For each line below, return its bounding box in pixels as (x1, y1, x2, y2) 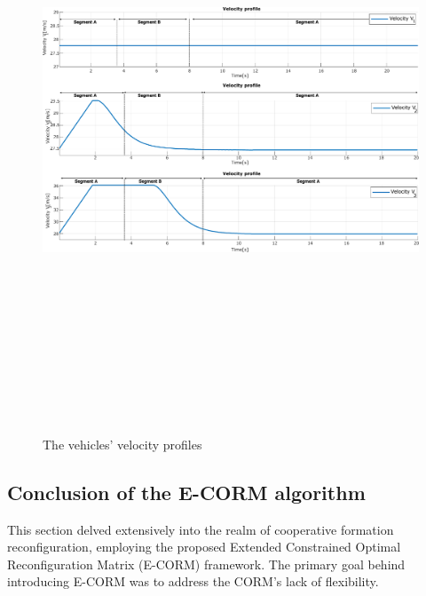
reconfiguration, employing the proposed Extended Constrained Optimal (7, 537, 401, 556)
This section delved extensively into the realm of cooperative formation (7, 520, 394, 538)
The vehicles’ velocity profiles (43, 434, 202, 453)
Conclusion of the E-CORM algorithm (7, 478, 366, 505)
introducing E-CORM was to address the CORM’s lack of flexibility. (7, 572, 379, 591)
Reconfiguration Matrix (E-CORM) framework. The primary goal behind (7, 554, 406, 573)
